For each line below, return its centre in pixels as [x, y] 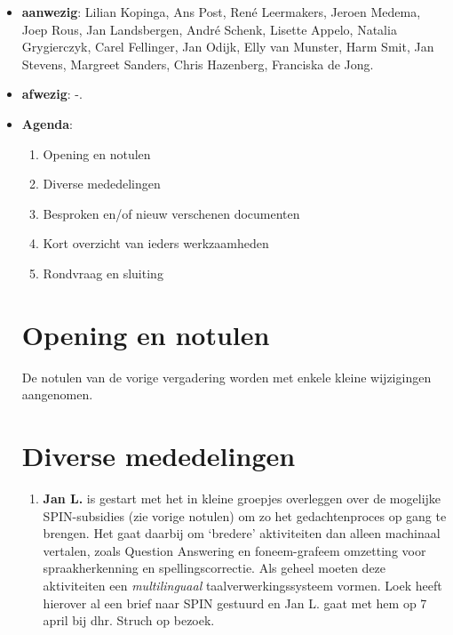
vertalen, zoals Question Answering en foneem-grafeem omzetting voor [234, 550]
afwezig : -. [52, 94]
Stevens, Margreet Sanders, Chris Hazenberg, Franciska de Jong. [198, 64]
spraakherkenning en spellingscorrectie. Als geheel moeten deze [215, 568]
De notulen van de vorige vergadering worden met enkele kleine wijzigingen [226, 377]
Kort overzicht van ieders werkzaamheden [156, 243]
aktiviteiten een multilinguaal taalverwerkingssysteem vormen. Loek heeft [242, 585]
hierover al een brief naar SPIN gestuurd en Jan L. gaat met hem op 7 [235, 603]
